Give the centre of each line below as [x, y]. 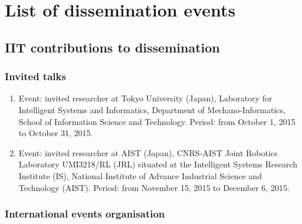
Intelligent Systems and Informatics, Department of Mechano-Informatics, [152, 109]
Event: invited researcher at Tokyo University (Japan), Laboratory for [145, 98]
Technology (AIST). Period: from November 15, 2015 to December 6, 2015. [154, 187]
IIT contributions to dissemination [112, 47]
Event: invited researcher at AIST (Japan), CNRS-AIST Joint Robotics [148, 152]
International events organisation [85, 214]
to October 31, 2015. [56, 133]
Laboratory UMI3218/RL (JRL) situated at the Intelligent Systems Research [158, 164]
